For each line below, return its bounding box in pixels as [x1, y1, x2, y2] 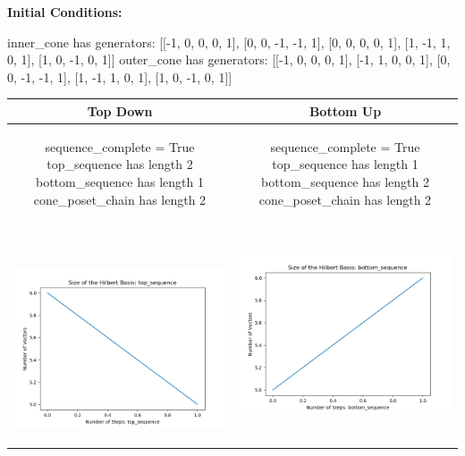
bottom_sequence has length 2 [261, 172, 429, 190]
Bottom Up [309, 101, 382, 120]
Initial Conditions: [7, 3, 123, 21]
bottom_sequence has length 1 [36, 172, 204, 190]
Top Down [87, 101, 153, 120]
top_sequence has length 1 [272, 155, 418, 173]
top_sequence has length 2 [46, 155, 193, 173]
